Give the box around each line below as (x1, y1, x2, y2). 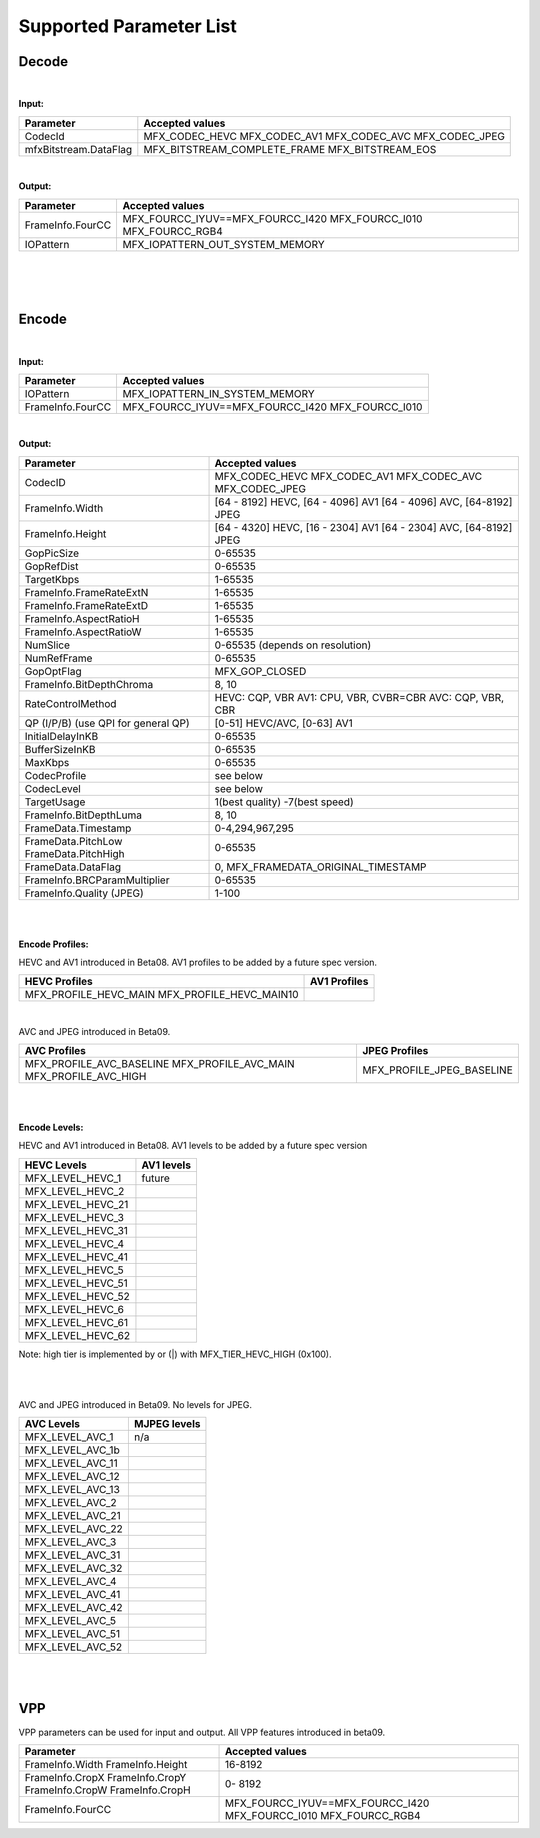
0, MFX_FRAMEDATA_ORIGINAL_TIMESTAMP (214, 860, 427, 874)
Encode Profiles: (18, 938, 89, 950)
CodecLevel (24, 781, 82, 795)
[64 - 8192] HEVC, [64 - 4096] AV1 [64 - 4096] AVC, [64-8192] (214, 495, 513, 509)
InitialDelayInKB (24, 729, 99, 743)
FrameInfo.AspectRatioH (24, 611, 140, 625)
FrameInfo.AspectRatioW (24, 625, 142, 639)
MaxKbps (24, 755, 70, 769)
